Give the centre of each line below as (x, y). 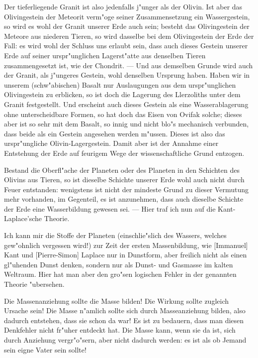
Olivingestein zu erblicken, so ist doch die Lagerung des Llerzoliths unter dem (122, 94)
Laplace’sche (23, 218)
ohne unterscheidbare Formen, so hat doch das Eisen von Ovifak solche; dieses (123, 114)
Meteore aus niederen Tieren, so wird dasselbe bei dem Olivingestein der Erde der (129, 36)
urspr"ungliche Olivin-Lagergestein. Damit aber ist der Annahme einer (111, 143)
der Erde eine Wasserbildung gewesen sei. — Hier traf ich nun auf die (110, 208)
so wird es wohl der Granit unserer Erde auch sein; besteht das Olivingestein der (127, 26)
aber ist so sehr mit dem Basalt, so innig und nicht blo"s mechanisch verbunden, (127, 124)
